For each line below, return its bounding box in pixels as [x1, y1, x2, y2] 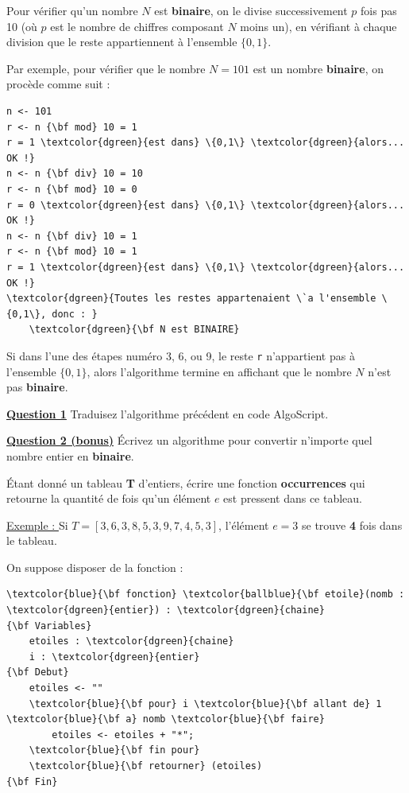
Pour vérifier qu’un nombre [6, 2, 138, 18]
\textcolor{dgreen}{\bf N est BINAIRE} [29, 324, 240, 336]
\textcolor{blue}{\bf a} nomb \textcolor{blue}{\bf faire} [6, 713, 325, 725]
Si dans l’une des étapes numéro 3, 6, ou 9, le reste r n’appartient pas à [6, 347, 355, 363]
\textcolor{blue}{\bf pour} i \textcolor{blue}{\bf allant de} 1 [29, 698, 382, 709]
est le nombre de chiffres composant [50, 17, 224, 34]
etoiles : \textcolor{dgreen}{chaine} [29, 636, 234, 647]
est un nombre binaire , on [253, 60, 384, 76]
